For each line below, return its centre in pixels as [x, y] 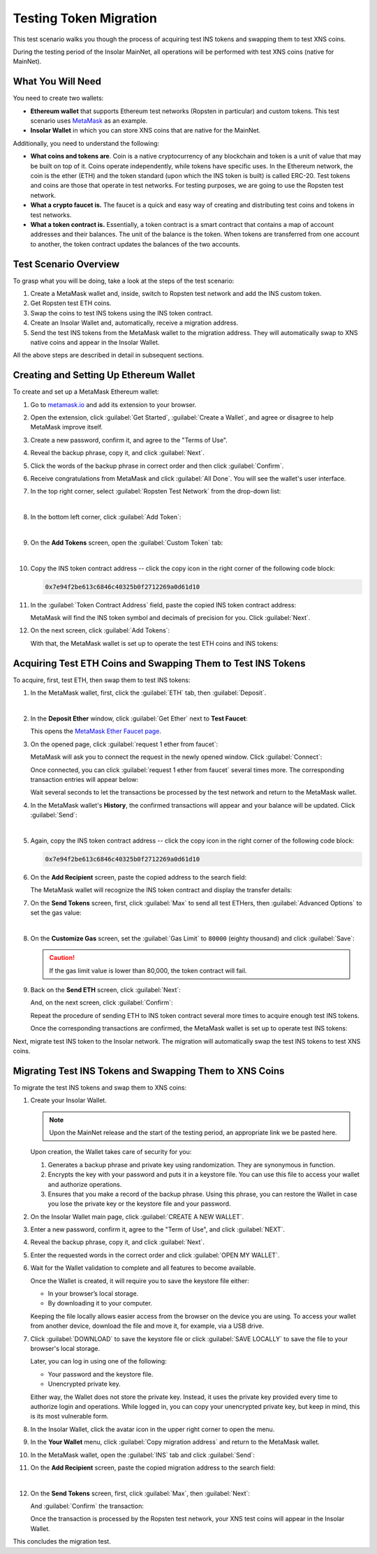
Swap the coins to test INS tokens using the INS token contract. [121, 313]
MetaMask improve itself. [67, 427]
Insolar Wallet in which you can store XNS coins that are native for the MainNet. [146, 131]
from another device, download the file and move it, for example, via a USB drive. [147, 1326]
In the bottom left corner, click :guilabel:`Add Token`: [106, 517]
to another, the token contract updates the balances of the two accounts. [135, 244]
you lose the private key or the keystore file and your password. [139, 1204]
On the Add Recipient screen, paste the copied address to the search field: [139, 877]
